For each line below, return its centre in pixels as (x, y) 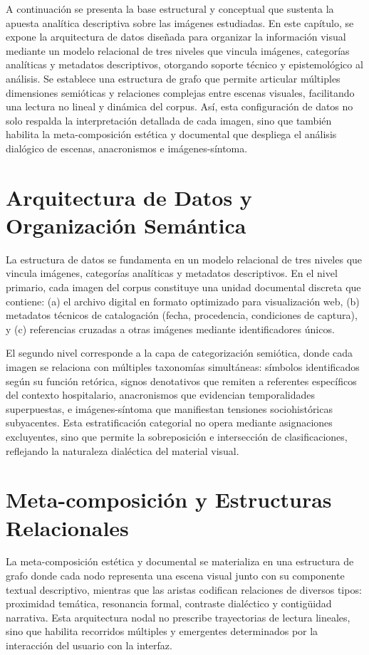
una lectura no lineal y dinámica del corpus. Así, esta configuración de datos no (180, 106)
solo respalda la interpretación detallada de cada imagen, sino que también (169, 120)
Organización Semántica (126, 225)
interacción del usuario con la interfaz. (89, 645)
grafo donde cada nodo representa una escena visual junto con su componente (175, 576)
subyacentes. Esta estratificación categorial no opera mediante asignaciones (169, 423)
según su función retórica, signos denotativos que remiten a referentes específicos (181, 381)
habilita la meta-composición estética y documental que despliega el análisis (171, 134)
